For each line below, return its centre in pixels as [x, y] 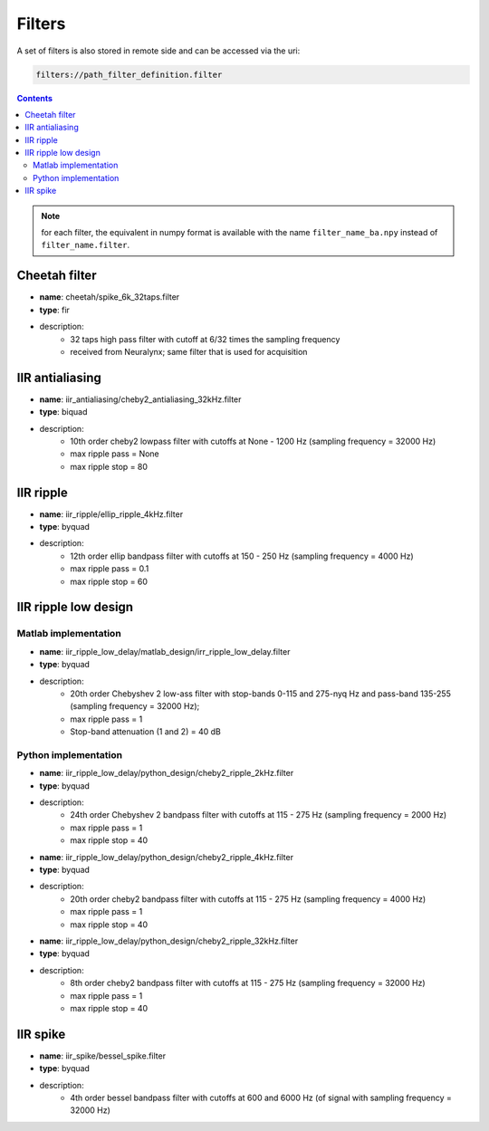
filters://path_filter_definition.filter [129, 74]
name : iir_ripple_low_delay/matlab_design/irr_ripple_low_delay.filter [165, 651]
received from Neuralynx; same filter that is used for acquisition [189, 351]
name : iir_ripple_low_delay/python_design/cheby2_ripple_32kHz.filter [169, 941]
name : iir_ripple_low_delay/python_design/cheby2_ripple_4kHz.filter [167, 857]
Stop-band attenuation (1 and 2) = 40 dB [145, 732]
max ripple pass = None [115, 454]
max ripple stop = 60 [109, 581]
